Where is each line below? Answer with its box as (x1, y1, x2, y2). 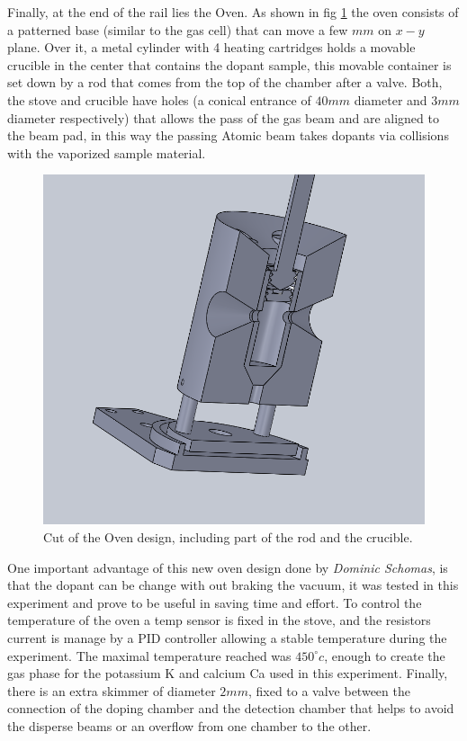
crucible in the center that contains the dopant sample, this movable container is (7, 55, 452, 74)
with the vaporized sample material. (7, 143, 206, 162)
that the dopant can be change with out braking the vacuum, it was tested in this (7, 576, 459, 594)
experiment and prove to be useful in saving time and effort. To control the (7, 593, 422, 612)
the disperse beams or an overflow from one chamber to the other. (7, 716, 372, 735)
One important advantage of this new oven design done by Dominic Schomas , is (7, 558, 448, 576)
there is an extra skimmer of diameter (7, 681, 216, 700)
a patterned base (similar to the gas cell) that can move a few (7, 20, 348, 39)
